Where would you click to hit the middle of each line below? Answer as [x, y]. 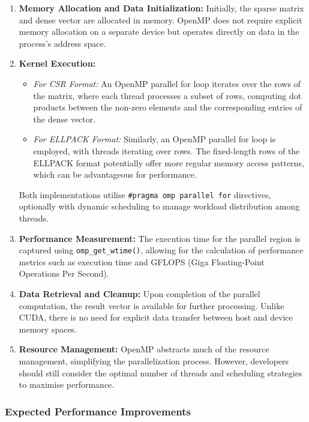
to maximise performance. [67, 384]
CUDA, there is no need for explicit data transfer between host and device [156, 317]
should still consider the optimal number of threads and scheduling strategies [160, 372]
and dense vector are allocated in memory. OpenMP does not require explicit [160, 20]
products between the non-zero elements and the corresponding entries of [168, 107]
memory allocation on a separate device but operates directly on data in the [159, 32]
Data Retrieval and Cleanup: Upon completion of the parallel [139, 294]
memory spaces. [48, 329]
